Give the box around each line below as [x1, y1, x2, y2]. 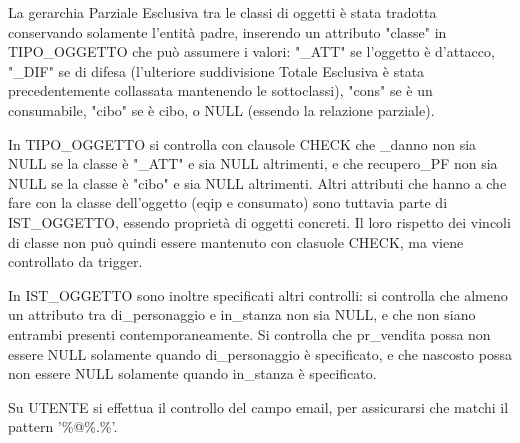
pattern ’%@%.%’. [8, 416, 118, 437]
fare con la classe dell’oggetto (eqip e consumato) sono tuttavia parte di [8, 192, 448, 213]
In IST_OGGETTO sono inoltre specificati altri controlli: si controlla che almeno [8, 284, 508, 305]
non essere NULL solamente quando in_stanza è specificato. [8, 363, 377, 384]
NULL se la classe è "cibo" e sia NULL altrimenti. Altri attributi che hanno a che [8, 172, 507, 193]
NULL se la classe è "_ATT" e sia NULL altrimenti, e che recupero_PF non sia [8, 153, 498, 174]
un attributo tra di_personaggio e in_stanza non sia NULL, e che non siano [8, 304, 476, 325]
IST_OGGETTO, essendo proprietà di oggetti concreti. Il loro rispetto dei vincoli [8, 211, 511, 232]
